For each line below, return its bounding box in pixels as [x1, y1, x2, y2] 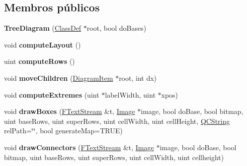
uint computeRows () [4, 56, 75, 66]
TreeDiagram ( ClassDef [4, 23, 82, 33]
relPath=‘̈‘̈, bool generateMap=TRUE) [4, 125, 123, 136]
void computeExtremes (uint [4, 89, 99, 100]
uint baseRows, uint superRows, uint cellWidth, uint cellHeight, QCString [4, 115, 230, 126]
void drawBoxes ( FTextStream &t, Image [4, 106, 135, 116]
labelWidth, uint [105, 89, 156, 100]
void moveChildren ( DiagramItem [4, 72, 113, 83]
